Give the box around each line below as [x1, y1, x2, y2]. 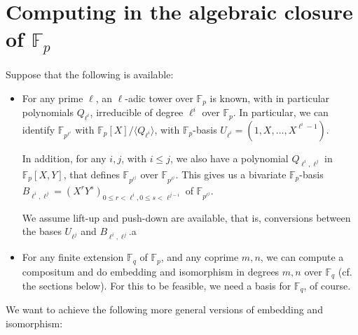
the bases [22, 224, 62, 238]
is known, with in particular [209, 90, 330, 105]
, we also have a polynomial [170, 150, 289, 165]
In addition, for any [22, 150, 106, 165]
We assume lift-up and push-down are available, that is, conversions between [22, 210, 351, 224]
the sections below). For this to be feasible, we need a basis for [22, 278, 291, 292]
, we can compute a [260, 250, 344, 264]
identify [22, 122, 55, 136]
